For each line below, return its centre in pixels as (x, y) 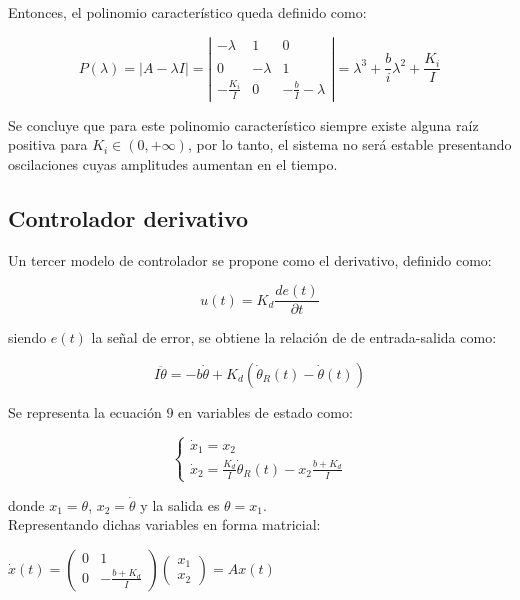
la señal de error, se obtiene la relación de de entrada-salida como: (294, 337)
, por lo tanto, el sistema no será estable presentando (349, 144)
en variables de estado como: (265, 411)
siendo (27, 337)
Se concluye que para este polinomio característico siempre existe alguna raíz (243, 124)
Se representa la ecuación (85, 411)
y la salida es (180, 504)
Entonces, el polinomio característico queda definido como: (187, 12)
